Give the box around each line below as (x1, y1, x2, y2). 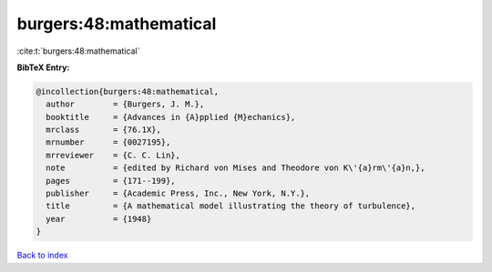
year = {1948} (46, 214, 152, 224)
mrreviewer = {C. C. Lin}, (46, 150, 181, 160)
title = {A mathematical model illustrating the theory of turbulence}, (46, 201, 416, 211)
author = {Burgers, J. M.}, (46, 99, 205, 109)
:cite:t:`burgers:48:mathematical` (16, 45, 140, 56)
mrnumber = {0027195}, (46, 137, 171, 147)
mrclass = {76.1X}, (46, 125, 161, 136)
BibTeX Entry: (16, 62, 70, 73)
